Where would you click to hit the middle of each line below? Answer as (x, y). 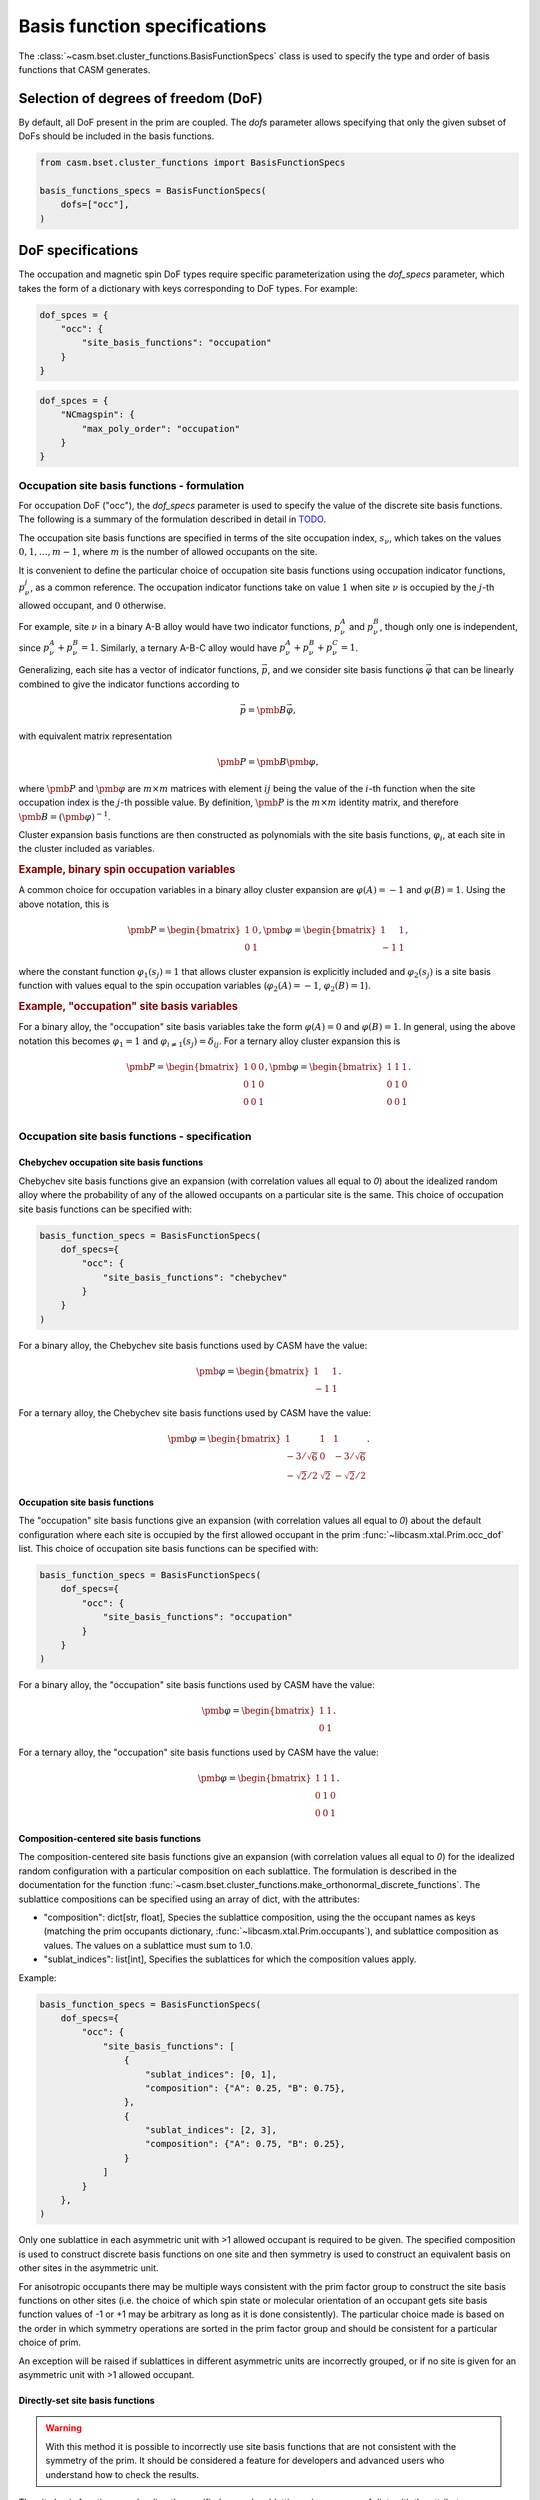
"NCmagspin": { (97, 414)
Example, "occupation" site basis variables (128, 1006)
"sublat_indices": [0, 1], (211, 2074)
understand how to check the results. (122, 2474)
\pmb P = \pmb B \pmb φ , (267, 762)
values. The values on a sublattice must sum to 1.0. (148, 1945)
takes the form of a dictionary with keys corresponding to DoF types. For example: (188, 288)
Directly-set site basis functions (86, 2400)
